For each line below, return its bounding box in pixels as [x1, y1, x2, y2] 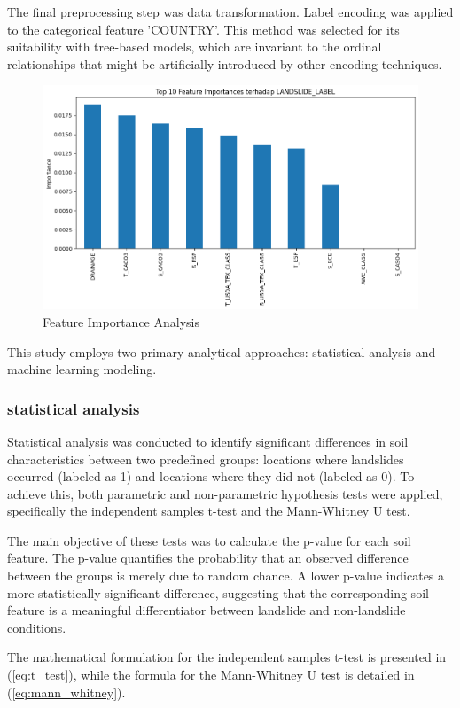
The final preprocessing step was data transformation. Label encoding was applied [7, 3, 454, 20]
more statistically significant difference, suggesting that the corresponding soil [7, 583, 429, 602]
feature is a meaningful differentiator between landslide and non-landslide [7, 601, 406, 619]
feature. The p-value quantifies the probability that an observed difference [7, 549, 409, 567]
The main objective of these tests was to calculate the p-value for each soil [7, 531, 411, 549]
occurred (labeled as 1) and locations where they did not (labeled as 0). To [7, 467, 415, 486]
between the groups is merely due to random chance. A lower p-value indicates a [7, 566, 445, 585]
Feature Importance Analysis [43, 312, 199, 331]
